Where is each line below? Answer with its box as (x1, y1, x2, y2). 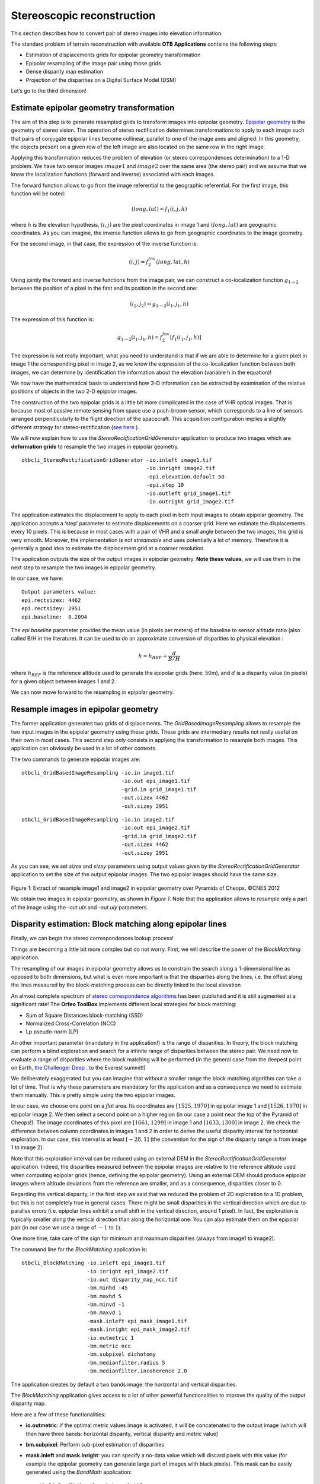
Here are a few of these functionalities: (11, 1410, 106, 1418)
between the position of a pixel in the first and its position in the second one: (11, 285, 198, 292)
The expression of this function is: (11, 316, 94, 323)
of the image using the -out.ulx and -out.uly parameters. (11, 903, 148, 911)
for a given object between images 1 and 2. (11, 677, 116, 685)
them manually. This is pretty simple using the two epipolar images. (11, 1092, 176, 1099)
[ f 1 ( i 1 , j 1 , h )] (169, 334, 201, 342)
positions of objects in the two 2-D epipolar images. (11, 388, 137, 395)
